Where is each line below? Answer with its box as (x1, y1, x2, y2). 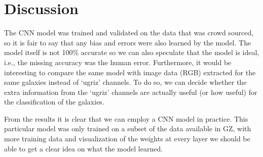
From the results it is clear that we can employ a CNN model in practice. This (4, 113, 248, 124)
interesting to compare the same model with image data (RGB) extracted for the (4, 67, 256, 77)
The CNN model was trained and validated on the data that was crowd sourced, (4, 27, 254, 38)
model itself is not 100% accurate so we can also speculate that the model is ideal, (4, 47, 259, 58)
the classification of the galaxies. (4, 96, 104, 107)
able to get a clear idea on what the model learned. (4, 143, 163, 153)
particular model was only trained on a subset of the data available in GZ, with (4, 123, 251, 134)
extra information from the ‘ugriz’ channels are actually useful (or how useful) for (4, 86, 257, 97)
